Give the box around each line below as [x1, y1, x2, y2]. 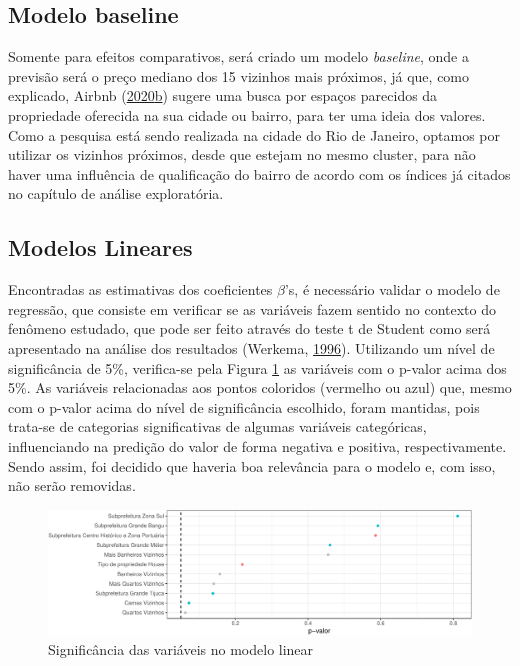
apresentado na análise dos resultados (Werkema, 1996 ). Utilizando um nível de [8, 337, 495, 358]
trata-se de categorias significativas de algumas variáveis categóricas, [8, 416, 427, 437]
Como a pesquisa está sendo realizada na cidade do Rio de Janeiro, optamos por [8, 124, 501, 145]
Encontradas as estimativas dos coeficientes [8, 279, 273, 300]
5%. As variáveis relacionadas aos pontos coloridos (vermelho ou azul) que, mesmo [8, 377, 512, 398]
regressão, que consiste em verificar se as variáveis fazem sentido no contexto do [8, 298, 496, 319]
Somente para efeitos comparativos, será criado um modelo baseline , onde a [8, 46, 469, 67]
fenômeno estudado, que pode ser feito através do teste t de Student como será [8, 318, 491, 339]
